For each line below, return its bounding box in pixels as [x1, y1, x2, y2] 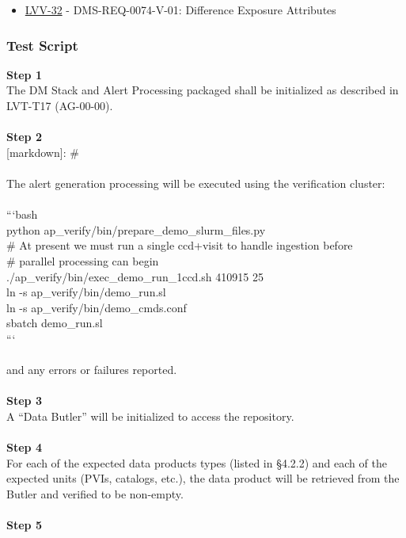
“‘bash [6, 206, 38, 223]
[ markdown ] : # [6, 143, 79, 160]
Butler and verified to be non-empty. [6, 485, 184, 502]
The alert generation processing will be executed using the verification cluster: [6, 174, 385, 191]
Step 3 [6, 392, 42, 409]
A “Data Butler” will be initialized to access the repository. [6, 407, 294, 424]
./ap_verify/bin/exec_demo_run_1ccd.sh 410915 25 [6, 268, 264, 284]
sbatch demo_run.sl [6, 315, 103, 331]
